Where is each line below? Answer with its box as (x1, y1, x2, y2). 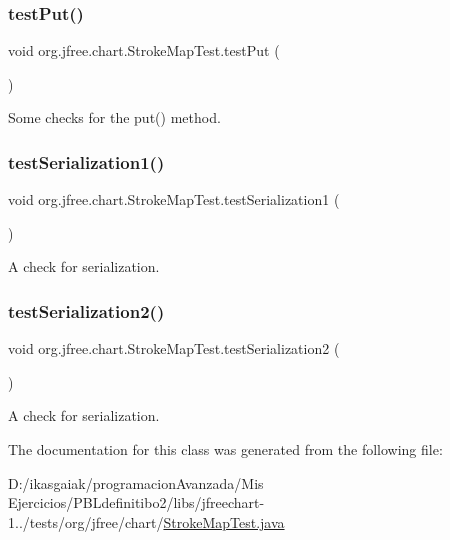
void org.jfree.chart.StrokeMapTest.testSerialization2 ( (8, 338, 340, 359)
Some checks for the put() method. (8, 107, 221, 128)
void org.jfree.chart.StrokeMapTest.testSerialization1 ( (8, 189, 340, 210)
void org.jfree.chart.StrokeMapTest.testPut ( (8, 40, 280, 61)
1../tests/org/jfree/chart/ (8, 511, 164, 532)
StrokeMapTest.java (163, 511, 285, 532)
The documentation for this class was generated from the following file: (8, 439, 443, 459)
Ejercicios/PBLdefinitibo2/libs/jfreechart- (8, 492, 265, 513)
